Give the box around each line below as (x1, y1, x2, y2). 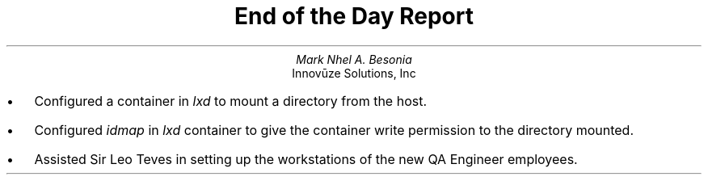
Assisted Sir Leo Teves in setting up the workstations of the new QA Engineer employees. (34, 150, 578, 167)
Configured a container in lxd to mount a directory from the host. (34, 92, 428, 109)
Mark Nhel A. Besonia (296, 52, 412, 66)
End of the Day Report (234, 2, 474, 30)
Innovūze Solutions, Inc (292, 65, 416, 80)
